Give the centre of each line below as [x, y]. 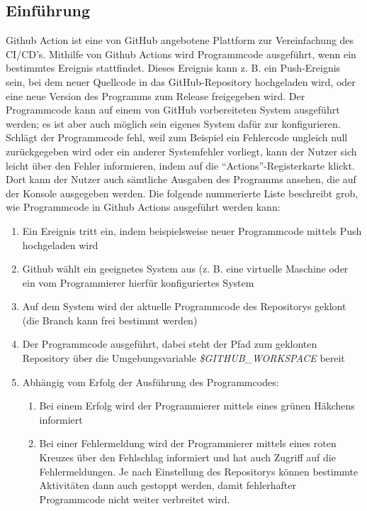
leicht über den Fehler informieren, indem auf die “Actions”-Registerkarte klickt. [180, 165]
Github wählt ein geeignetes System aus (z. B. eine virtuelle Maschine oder [185, 269]
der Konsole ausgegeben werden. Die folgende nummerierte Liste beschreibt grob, [182, 193]
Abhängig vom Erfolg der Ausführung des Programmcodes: [151, 381]
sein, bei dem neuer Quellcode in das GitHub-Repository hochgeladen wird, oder [181, 81]
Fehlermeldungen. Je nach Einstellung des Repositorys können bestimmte [199, 471]
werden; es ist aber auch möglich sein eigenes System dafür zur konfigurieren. [173, 123]
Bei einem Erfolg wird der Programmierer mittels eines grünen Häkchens [197, 406]
